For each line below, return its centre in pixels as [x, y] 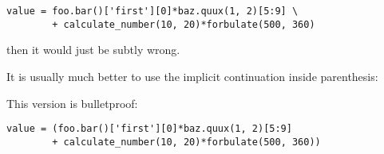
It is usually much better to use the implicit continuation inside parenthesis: [192, 76]
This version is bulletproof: [72, 103]
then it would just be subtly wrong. [93, 50]
